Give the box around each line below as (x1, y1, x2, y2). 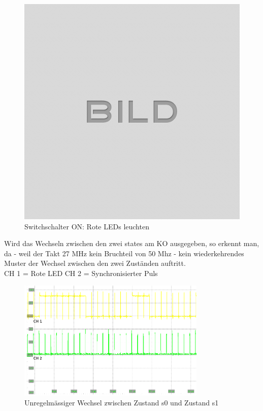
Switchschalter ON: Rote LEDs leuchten (24, 221, 149, 231)
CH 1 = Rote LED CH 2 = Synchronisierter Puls (4, 267, 158, 278)
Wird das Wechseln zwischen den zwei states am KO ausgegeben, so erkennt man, (4, 238, 259, 249)
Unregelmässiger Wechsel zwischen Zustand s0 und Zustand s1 (24, 397, 219, 407)
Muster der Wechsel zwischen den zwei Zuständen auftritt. (4, 258, 186, 268)
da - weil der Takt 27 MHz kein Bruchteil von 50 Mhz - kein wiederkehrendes (4, 248, 244, 258)
